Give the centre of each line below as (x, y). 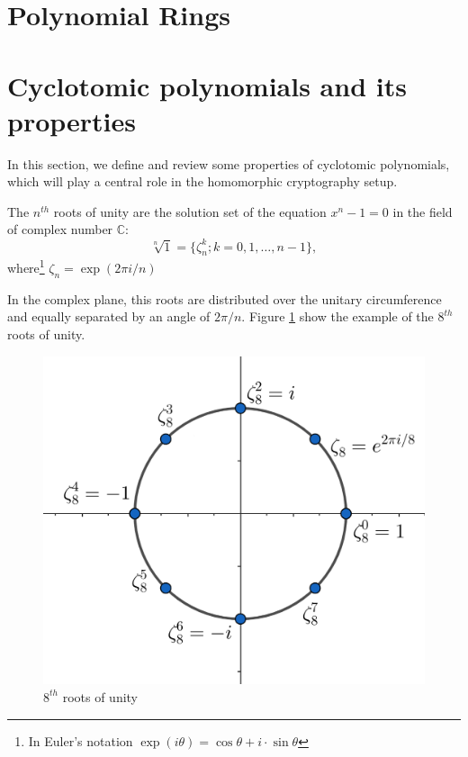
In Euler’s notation (81, 740)
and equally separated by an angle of (109, 316)
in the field (423, 211)
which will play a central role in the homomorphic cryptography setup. (202, 181)
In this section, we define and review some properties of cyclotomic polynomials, (229, 163)
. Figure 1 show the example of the (337, 316)
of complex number (60, 229)
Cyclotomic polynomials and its (207, 85)
